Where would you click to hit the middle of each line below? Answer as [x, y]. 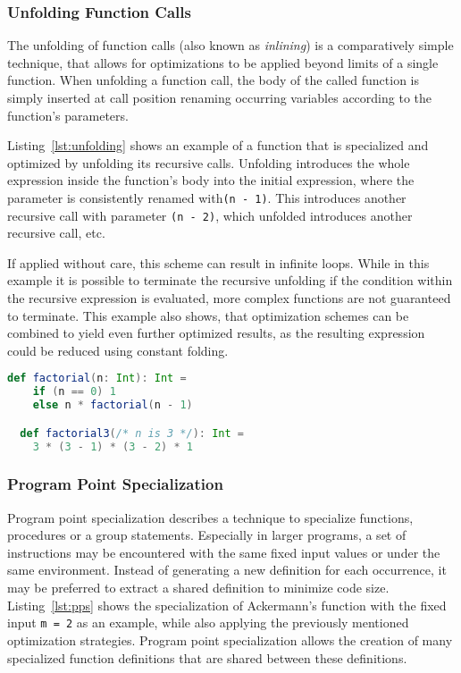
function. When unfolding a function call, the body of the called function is [214, 80]
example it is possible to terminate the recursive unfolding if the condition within [230, 280]
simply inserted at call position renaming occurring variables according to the [220, 97]
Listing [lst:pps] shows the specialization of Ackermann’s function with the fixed [227, 605]
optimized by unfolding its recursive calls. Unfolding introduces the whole [209, 162]
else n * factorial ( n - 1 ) [113, 405]
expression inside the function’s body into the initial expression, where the [211, 180]
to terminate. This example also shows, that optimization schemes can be [208, 315]
